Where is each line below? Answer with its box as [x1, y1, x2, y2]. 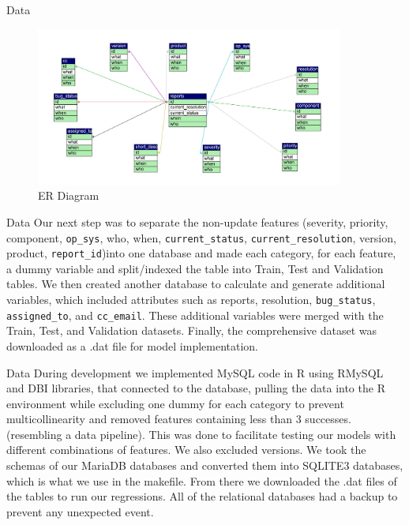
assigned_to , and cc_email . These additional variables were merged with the [6, 306, 384, 323]
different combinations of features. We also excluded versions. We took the [6, 441, 366, 458]
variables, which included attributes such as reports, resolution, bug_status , [6, 291, 376, 307]
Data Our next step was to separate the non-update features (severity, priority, [6, 213, 388, 230]
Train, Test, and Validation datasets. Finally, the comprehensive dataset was [6, 322, 377, 339]
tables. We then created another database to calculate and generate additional [6, 276, 385, 292]
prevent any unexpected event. [6, 503, 154, 519]
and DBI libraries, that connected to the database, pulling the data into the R [6, 380, 385, 396]
